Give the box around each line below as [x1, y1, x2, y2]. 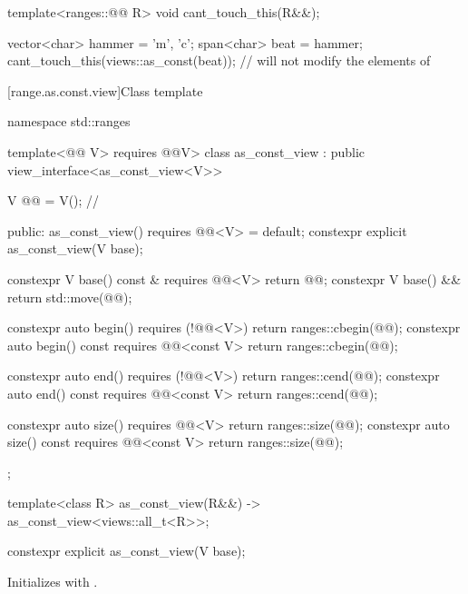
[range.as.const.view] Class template [7, 81, 203, 100]
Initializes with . [7, 572, 98, 591]
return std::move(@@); [7, 287, 132, 306]
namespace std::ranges [7, 112, 131, 131]
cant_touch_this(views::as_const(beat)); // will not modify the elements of [7, 51, 431, 70]
